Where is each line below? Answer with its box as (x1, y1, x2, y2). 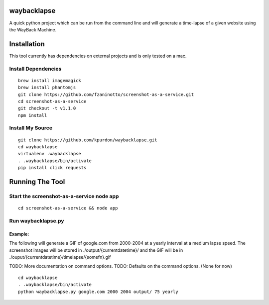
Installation (9, 40, 45, 48)
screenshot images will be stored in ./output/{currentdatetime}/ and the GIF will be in (9, 247, 183, 253)
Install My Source (9, 124, 52, 131)
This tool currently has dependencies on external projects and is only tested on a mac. (9, 53, 187, 59)
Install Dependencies (9, 65, 62, 72)
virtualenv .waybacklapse (18, 151, 82, 157)
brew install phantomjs (18, 85, 76, 91)
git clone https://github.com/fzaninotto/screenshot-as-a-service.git (18, 92, 194, 97)
